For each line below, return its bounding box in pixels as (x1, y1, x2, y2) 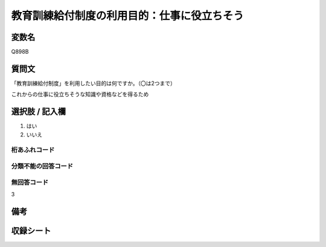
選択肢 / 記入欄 (11, 106, 66, 117)
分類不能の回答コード (11, 162, 74, 170)
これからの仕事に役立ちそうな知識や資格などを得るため (11, 91, 149, 98)
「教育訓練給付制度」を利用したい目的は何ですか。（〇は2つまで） (11, 79, 176, 87)
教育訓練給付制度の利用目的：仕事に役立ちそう (11, 9, 245, 22)
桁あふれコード (11, 146, 55, 154)
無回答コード (11, 178, 49, 187)
